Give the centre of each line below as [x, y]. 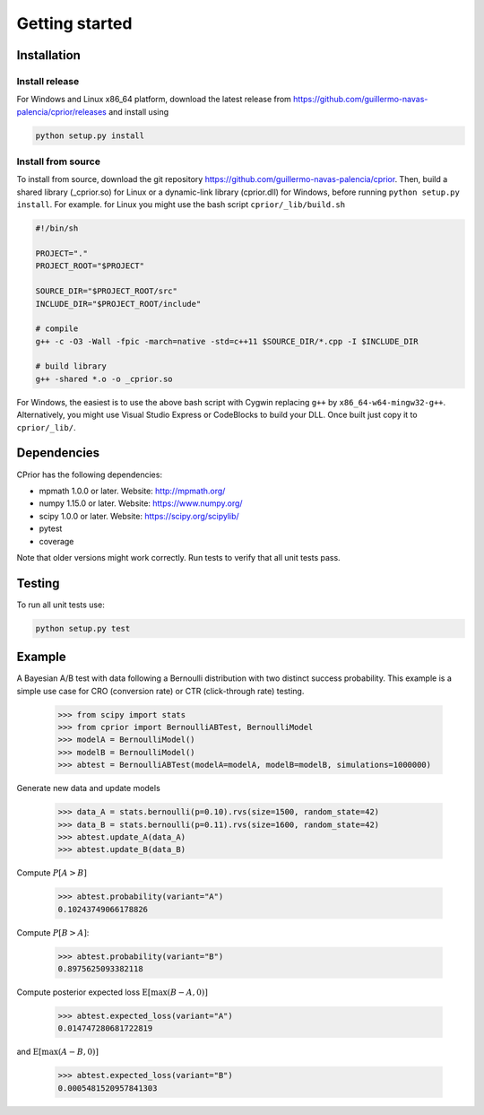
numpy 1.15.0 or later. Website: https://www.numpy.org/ [141, 503]
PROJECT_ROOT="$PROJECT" [90, 266]
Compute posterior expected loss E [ [84, 992]
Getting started [74, 23]
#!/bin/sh [57, 228]
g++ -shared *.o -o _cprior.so [104, 379]
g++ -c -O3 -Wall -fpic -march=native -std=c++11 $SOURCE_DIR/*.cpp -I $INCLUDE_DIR [227, 341]
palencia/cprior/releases [61, 111]
